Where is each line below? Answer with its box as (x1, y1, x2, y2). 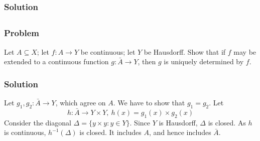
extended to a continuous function (4, 56, 109, 67)
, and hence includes (149, 127, 211, 137)
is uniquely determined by (164, 56, 244, 67)
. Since (129, 117, 151, 127)
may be (233, 46, 256, 57)
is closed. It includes (79, 127, 142, 137)
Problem (4, 27, 39, 39)
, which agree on (55, 97, 106, 107)
